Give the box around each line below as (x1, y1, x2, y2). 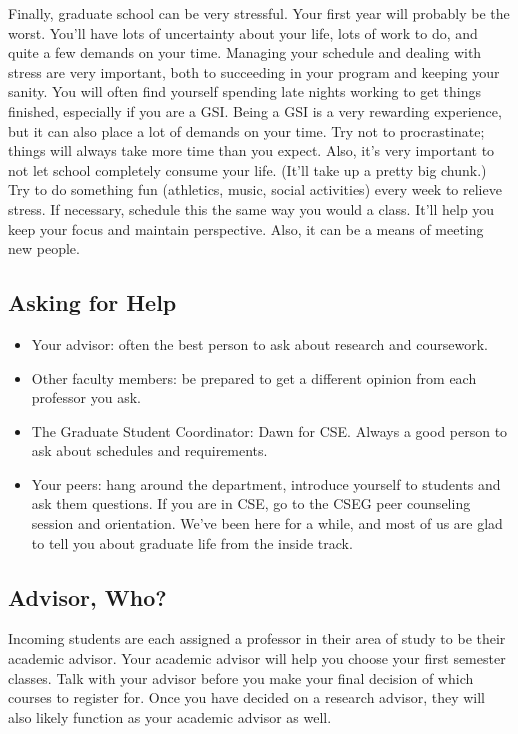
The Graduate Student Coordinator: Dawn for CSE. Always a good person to (31, 420, 508, 441)
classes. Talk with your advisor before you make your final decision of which (8, 667, 474, 688)
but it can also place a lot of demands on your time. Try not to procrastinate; (8, 120, 485, 141)
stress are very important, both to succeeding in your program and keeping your (8, 61, 500, 82)
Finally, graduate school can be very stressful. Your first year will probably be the (8, 3, 510, 23)
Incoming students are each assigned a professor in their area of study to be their (8, 628, 506, 649)
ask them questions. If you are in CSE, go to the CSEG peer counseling (31, 493, 471, 514)
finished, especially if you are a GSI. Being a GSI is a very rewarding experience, (8, 100, 502, 121)
